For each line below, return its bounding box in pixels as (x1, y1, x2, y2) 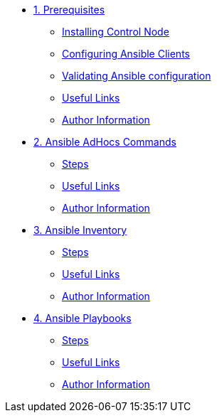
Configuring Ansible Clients (62, 48, 190, 60)
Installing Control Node (62, 26, 169, 38)
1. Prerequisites (33, 4, 105, 16)
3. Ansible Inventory (33, 224, 127, 236)
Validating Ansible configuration (62, 70, 211, 82)
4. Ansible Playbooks (33, 312, 132, 324)
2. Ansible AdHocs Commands (33, 136, 176, 148)
